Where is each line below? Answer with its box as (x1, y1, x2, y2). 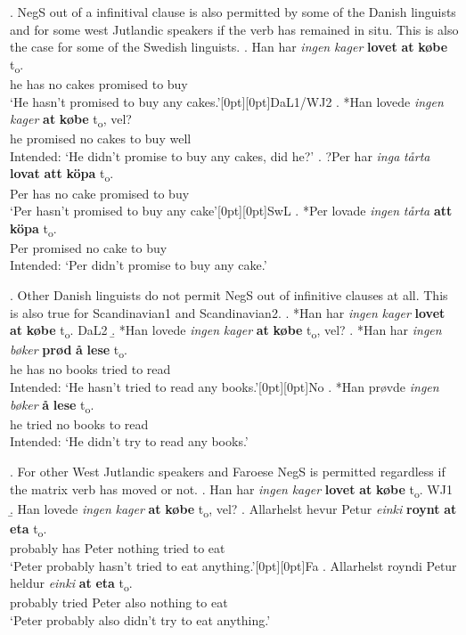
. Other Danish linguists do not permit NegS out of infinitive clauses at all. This (10, 286, 448, 305)
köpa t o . (10, 218, 57, 240)
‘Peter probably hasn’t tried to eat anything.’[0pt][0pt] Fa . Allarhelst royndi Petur (10, 556, 457, 574)
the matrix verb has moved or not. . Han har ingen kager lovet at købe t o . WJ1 (10, 479, 453, 501)
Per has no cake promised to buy (10, 183, 190, 202)
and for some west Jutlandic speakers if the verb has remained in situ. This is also (10, 20, 459, 38)
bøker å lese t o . (10, 395, 94, 416)
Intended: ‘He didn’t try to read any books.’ (10, 432, 249, 451)
